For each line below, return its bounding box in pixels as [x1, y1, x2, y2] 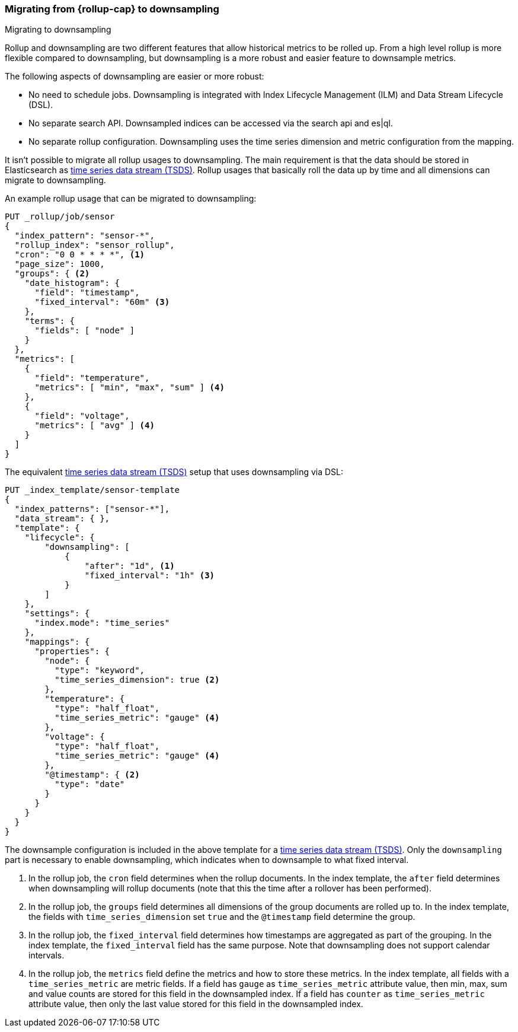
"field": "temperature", [34, 373, 150, 383]
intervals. [28, 950, 65, 961]
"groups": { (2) [14, 269, 90, 279]
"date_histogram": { [24, 278, 120, 288]
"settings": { [24, 609, 90, 619]
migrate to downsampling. [5, 175, 106, 186]
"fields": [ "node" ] [34, 326, 135, 336]
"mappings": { [24, 637, 90, 647]
